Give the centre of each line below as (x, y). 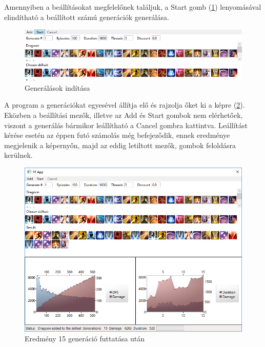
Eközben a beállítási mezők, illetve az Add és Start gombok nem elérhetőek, (124, 115)
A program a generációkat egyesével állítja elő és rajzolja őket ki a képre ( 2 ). (125, 105)
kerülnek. (18, 155)
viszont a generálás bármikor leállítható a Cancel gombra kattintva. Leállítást (126, 125)
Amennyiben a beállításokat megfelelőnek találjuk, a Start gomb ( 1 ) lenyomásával (133, 7)
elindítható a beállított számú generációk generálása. (87, 17)
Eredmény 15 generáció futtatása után (85, 339)
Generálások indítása (57, 87)
